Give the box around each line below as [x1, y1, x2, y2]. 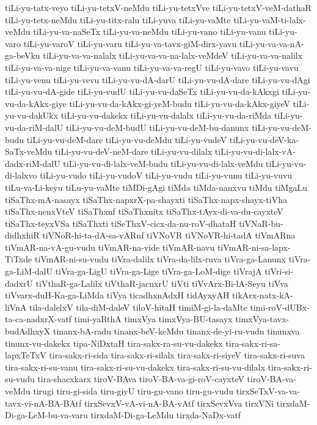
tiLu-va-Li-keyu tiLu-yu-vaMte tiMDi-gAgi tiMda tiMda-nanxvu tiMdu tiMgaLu [5, 180, 307, 193]
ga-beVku [5, 49, 40, 62]
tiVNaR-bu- [239, 216, 283, 229]
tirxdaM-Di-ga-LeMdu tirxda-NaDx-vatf [90, 408, 241, 421]
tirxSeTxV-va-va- [236, 385, 300, 397]
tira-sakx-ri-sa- [225, 336, 281, 349]
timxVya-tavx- [235, 312, 290, 325]
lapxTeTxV [5, 349, 46, 361]
